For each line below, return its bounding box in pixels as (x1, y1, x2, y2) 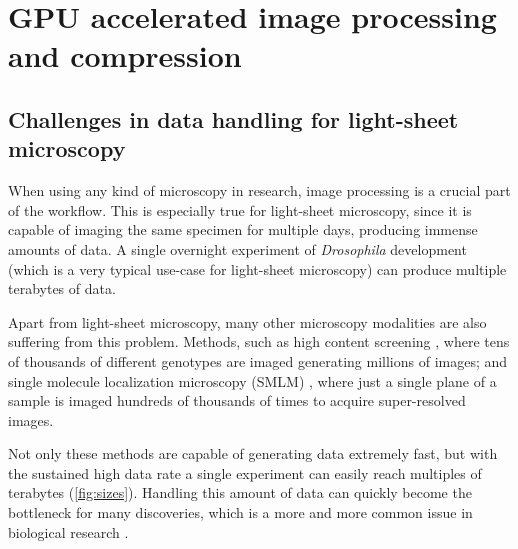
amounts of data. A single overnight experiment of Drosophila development (8, 238, 467, 259)
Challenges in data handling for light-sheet (8, 103, 459, 134)
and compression (8, 35, 242, 76)
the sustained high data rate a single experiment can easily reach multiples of (8, 462, 482, 483)
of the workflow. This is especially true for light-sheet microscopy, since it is (8, 199, 472, 220)
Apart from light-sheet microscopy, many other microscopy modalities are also (8, 311, 487, 332)
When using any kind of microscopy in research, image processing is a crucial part (8, 180, 511, 201)
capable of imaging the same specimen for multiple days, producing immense (8, 219, 478, 240)
